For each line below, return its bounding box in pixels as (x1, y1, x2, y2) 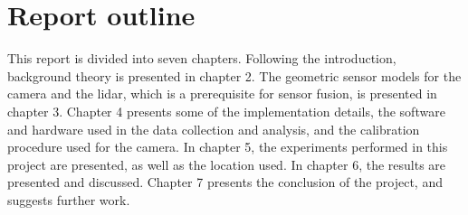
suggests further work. (7, 190, 130, 209)
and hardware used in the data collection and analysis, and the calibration (7, 119, 420, 138)
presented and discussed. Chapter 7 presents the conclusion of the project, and (7, 173, 443, 192)
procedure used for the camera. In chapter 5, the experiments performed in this (7, 137, 448, 156)
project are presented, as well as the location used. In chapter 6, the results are (7, 154, 446, 173)
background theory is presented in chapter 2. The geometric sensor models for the (7, 66, 462, 85)
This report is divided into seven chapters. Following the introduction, (7, 49, 396, 68)
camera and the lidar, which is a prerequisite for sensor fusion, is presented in (7, 84, 437, 103)
